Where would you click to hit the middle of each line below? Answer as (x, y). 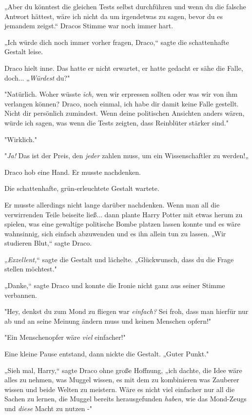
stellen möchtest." (31, 269)
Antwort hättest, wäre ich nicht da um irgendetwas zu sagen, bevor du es (114, 16)
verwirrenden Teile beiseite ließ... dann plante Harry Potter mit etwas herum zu (124, 214)
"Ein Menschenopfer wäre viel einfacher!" (65, 337)
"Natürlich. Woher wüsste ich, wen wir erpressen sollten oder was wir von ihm (121, 94)
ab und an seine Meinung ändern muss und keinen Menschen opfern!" (108, 321)
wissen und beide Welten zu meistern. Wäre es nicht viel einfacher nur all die (120, 389)
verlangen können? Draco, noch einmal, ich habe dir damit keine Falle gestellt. (122, 103)
